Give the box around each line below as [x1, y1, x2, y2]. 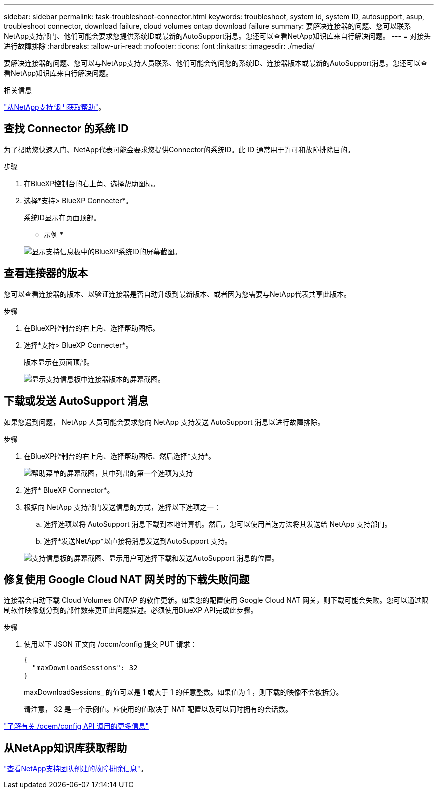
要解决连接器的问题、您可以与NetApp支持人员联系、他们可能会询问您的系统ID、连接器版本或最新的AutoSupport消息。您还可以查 [4, 59, 428, 67]
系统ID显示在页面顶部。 [24, 213, 101, 222]
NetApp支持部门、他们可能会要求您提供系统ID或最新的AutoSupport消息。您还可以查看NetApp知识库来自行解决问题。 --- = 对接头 [4, 32, 431, 40]
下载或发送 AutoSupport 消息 [4, 394, 148, 408]
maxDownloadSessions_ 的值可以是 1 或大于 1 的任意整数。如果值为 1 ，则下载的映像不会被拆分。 [24, 688, 343, 697]
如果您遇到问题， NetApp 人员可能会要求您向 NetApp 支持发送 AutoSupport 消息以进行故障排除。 [4, 417, 325, 426]
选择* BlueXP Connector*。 [24, 485, 114, 494]
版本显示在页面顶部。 [24, 357, 94, 366]
